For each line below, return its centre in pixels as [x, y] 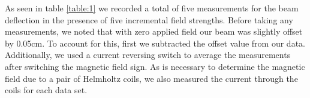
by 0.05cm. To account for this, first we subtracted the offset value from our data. [155, 43]
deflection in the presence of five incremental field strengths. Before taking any [149, 19]
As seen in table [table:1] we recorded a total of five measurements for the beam [152, 8]
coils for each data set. [46, 90]
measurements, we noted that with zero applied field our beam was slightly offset [154, 31]
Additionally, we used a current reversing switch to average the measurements [148, 55]
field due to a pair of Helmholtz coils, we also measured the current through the [151, 78]
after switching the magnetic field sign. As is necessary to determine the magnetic [155, 66]
